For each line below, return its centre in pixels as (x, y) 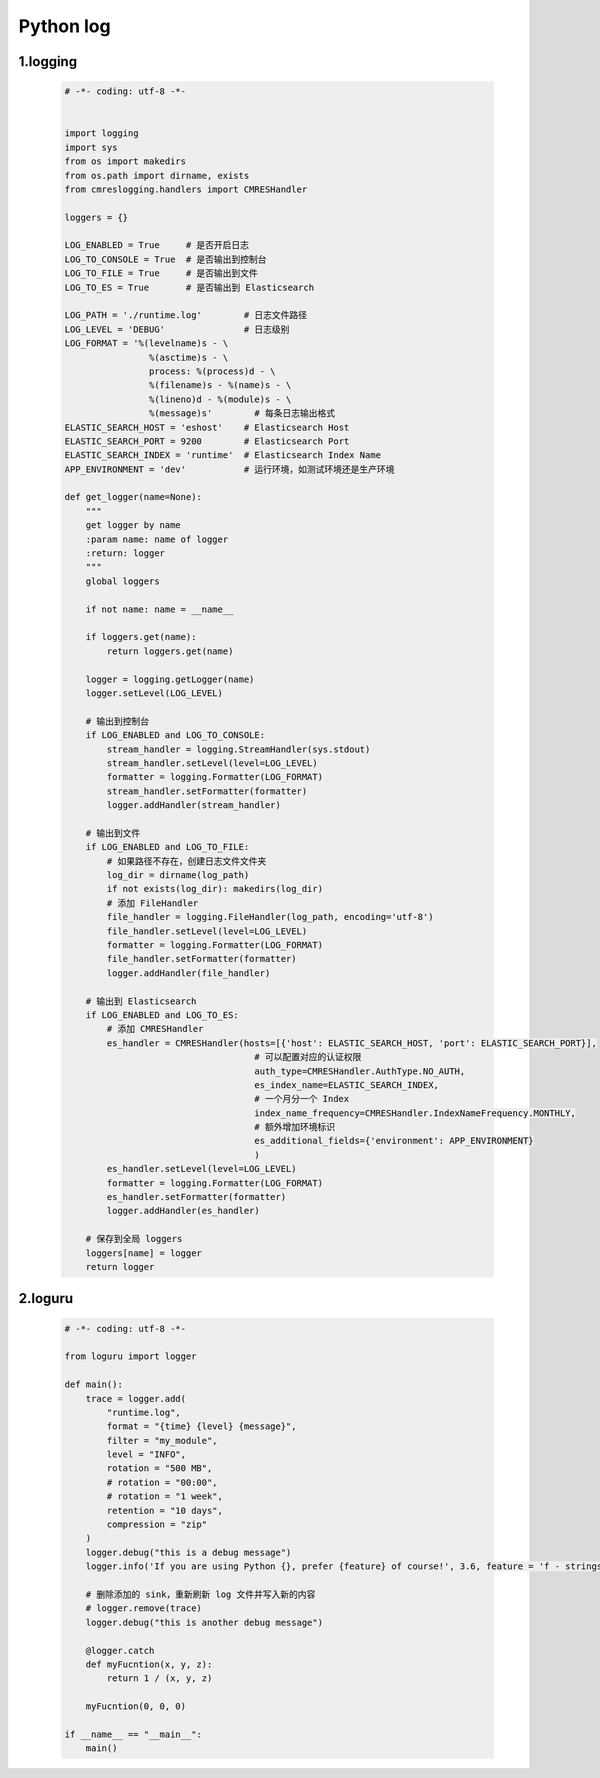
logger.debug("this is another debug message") (204, 1622)
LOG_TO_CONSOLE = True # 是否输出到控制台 (165, 259)
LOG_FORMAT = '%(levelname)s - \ (146, 343)
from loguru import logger (130, 1356)
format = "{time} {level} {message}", (201, 1426)
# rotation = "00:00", (162, 1482)
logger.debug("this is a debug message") (188, 1552)
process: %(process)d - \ (212, 371)
